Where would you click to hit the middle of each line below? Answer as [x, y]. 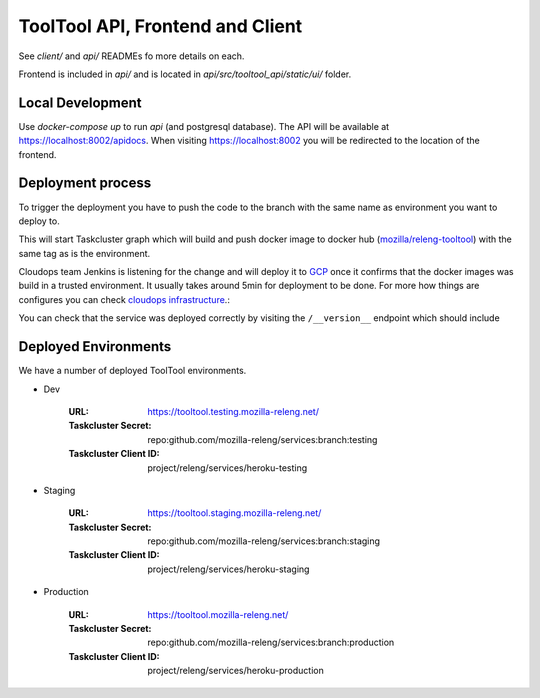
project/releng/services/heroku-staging [228, 569]
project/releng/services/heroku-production [235, 671]
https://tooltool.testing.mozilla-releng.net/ [233, 411]
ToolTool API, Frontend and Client [160, 26]
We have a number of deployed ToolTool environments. [132, 371]
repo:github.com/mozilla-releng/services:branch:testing [262, 439]
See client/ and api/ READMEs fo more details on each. [131, 56]
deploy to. [39, 221]
